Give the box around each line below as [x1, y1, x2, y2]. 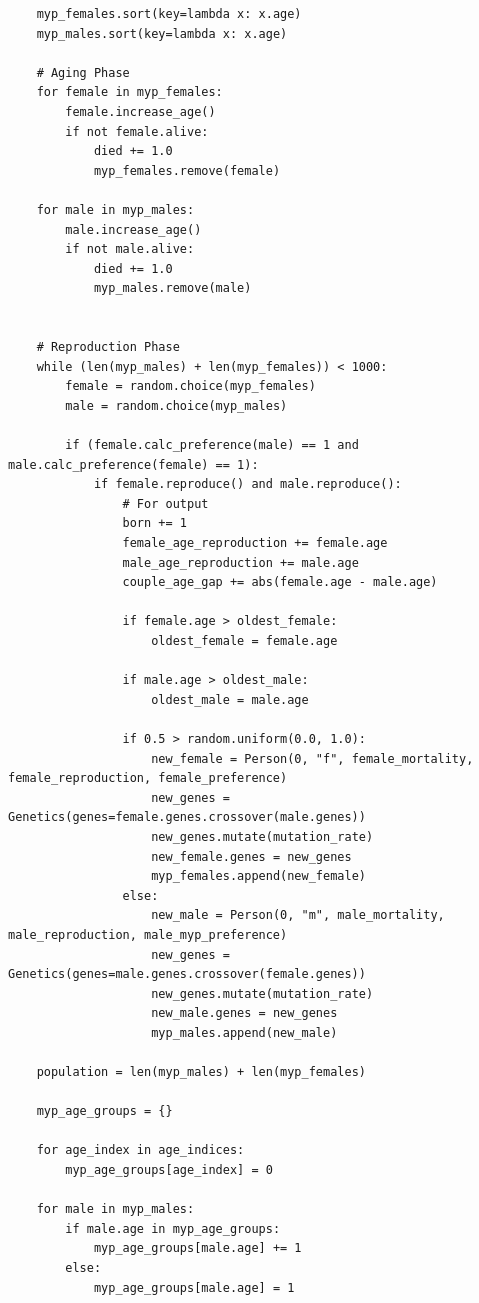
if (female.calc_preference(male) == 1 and [65, 438, 359, 453]
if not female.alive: [65, 124, 209, 139]
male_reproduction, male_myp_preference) [8, 927, 288, 942]
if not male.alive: [65, 242, 195, 257]
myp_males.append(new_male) [151, 1025, 338, 1040]
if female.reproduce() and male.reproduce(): [93, 477, 402, 492]
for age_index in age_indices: [36, 1143, 245, 1158]
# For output [122, 496, 209, 511]
